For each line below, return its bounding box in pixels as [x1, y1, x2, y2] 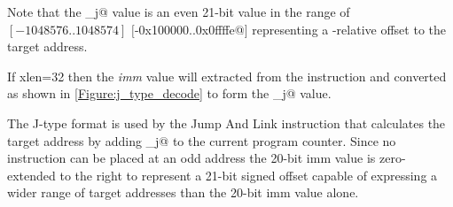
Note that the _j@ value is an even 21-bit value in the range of [7, 3, 350, 20]
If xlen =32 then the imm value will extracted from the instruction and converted [7, 66, 447, 85]
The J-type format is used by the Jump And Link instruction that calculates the [7, 113, 446, 132]
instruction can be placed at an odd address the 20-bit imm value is [7, 149, 376, 167]
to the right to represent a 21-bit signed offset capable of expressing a [59, 165, 438, 184]
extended [7, 165, 56, 184]
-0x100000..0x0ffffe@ [134, 19, 245, 38]
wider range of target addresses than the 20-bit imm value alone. [7, 183, 359, 202]
